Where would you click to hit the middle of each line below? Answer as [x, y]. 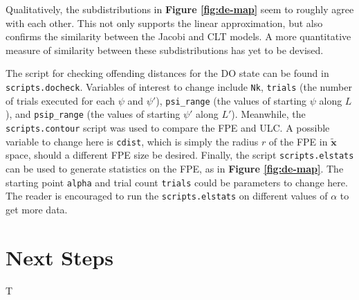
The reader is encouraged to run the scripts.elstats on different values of [167, 196]
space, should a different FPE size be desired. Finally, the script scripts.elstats [180, 155]
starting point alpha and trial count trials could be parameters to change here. [177, 182]
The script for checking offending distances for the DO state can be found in [167, 73]
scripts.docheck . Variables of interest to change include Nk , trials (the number [179, 86]
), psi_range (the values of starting [231, 100]
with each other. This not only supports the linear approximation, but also [164, 23]
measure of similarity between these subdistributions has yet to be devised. [165, 50]
